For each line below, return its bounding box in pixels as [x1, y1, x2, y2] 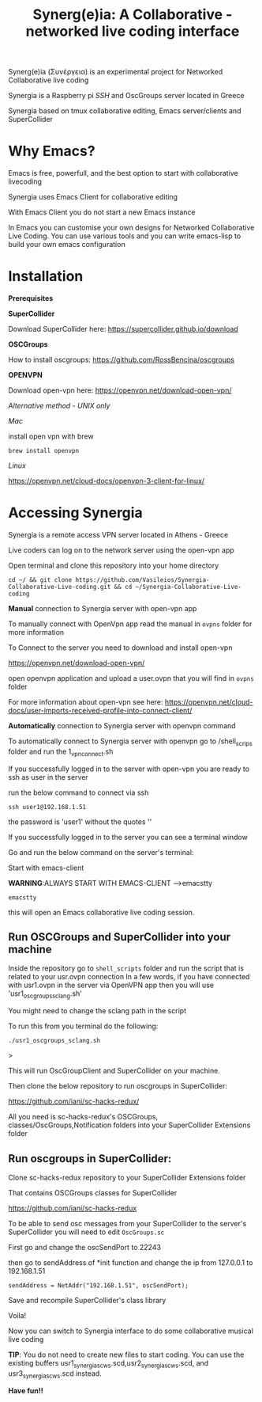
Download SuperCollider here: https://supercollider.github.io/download [8, 325, 238, 334]
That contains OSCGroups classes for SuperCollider [8, 1188, 178, 1198]
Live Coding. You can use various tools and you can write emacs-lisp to [8, 231, 241, 241]
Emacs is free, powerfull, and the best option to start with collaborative [8, 169, 238, 178]
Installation [8, 268, 84, 286]
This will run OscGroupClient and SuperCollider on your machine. [8, 1066, 221, 1076]
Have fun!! [8, 1385, 43, 1395]
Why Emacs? [8, 142, 96, 160]
